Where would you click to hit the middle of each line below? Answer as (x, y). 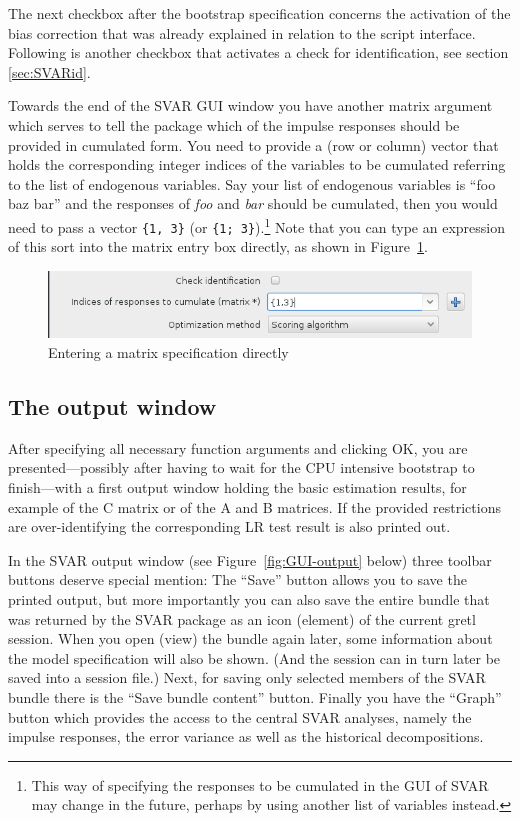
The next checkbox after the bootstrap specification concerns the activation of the (259, 13)
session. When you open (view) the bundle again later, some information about (250, 638)
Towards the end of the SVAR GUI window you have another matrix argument (250, 105)
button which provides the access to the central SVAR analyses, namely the (240, 716)
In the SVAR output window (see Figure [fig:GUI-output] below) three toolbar (250, 559)
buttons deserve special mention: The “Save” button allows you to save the (237, 579)
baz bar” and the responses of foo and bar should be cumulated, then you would (253, 203)
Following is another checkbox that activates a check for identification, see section (258, 52)
